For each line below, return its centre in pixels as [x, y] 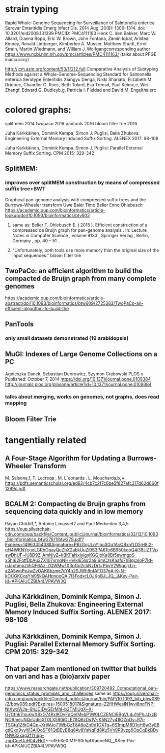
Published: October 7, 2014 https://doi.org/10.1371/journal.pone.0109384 [78, 379]
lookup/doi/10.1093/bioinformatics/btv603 [47, 215]
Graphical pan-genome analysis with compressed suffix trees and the [76, 199]
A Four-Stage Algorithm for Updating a [66, 458]
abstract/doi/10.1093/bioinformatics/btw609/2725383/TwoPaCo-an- [74, 303]
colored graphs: [38, 110]
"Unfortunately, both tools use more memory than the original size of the [86, 250]
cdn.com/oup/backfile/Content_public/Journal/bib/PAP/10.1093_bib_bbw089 [82, 699]
